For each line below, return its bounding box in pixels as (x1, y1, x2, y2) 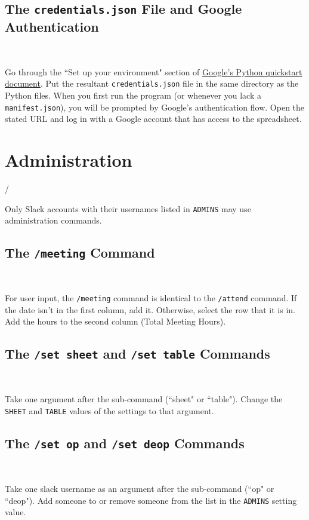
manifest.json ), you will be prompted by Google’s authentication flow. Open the (5, 100, 305, 113)
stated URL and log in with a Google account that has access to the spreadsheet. (5, 112, 302, 125)
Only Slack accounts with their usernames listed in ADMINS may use (5, 202, 251, 215)
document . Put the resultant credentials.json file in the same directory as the (5, 77, 299, 90)
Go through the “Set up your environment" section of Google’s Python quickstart (5, 65, 302, 78)
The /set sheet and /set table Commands (5, 344, 270, 363)
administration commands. (5, 214, 102, 227)
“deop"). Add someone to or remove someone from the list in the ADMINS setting (5, 494, 297, 506)
